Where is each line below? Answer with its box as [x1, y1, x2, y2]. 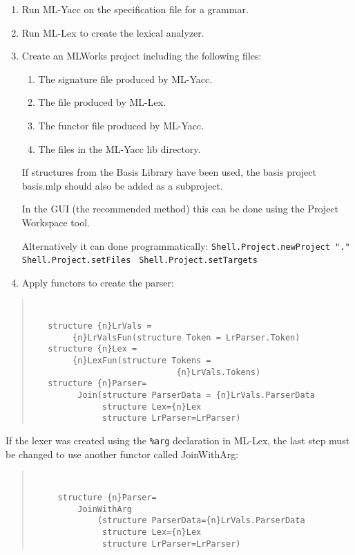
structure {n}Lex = [48, 344, 137, 354]
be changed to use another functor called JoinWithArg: [6, 446, 239, 461]
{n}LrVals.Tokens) [176, 367, 261, 377]
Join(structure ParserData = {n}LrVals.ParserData [77, 390, 315, 401]
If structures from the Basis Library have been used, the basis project [21, 165, 316, 179]
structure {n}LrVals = [48, 321, 152, 331]
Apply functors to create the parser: [21, 275, 174, 289]
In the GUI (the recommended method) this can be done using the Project [21, 201, 339, 216]
